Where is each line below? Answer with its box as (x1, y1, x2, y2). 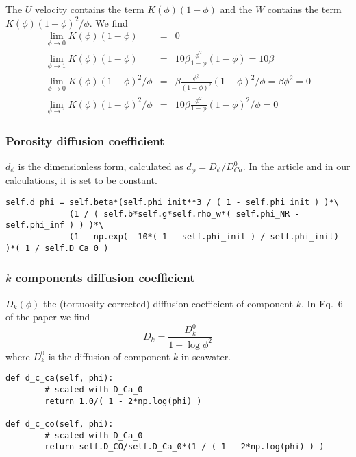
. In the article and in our (242, 159, 351, 174)
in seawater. (181, 349, 231, 363)
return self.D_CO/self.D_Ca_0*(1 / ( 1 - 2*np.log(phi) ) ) (44, 442, 325, 452)
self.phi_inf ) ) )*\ (5, 220, 104, 231)
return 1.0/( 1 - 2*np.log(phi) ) (44, 396, 202, 406)
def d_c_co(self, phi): (5, 419, 114, 429)
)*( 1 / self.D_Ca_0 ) (5, 243, 109, 253)
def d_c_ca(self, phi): (5, 373, 114, 384)
